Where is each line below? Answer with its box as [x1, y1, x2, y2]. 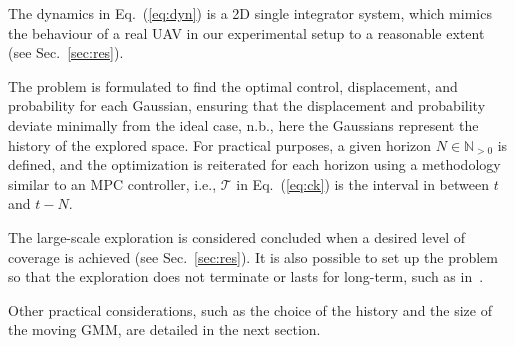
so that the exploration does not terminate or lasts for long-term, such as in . [8, 266, 484, 287]
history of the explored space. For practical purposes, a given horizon [8, 134, 432, 155]
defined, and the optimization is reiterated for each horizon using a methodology [8, 154, 501, 175]
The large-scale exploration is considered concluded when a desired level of [8, 226, 465, 247]
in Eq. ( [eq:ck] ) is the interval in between [236, 173, 489, 194]
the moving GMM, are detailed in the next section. [8, 319, 321, 340]
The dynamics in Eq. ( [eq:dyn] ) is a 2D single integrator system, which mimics [8, 3, 492, 23]
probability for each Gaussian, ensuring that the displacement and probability [8, 95, 486, 116]
